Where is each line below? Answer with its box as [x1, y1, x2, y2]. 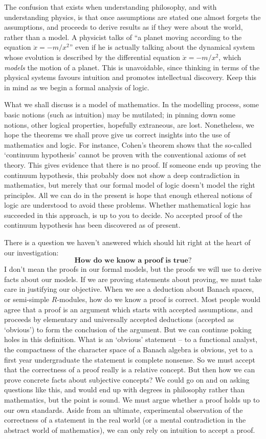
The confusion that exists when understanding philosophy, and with [4, 2, 217, 12]
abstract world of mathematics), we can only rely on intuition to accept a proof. [4, 424, 255, 435]
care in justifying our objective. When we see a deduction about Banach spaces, [4, 284, 254, 294]
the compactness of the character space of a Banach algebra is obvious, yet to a [4, 344, 253, 354]
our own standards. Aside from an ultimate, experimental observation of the [4, 404, 243, 415]
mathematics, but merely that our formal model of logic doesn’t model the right [4, 179, 255, 190]
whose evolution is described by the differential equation [4, 51, 181, 62]
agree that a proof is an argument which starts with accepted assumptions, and [4, 304, 253, 314]
